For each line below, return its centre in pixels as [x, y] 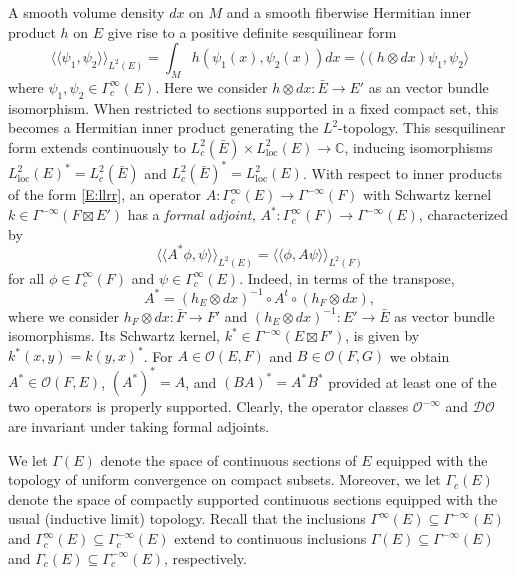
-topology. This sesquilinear [422, 127]
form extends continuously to [97, 146]
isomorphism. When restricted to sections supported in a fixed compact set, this [253, 107]
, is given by [382, 335]
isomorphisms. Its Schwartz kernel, [114, 335]
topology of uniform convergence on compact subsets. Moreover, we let [224, 479]
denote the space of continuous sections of [228, 459]
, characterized [463, 214]
